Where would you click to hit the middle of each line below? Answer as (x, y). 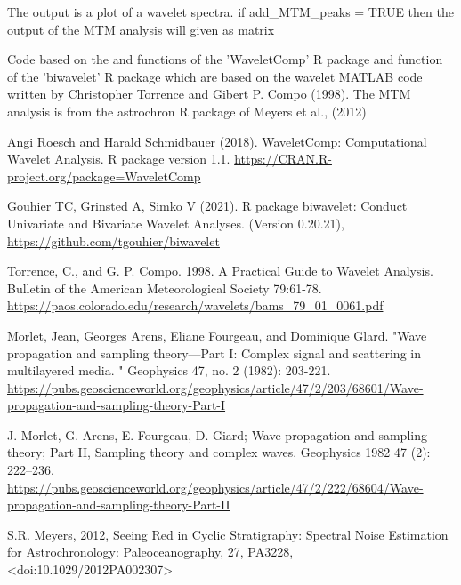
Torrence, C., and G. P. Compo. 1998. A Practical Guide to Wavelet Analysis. (220, 271)
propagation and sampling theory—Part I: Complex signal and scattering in (214, 353)
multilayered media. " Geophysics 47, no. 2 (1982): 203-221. (169, 370)
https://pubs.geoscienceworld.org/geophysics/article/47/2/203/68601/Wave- (215, 387)
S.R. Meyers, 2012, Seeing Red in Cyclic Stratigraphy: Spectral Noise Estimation (228, 534)
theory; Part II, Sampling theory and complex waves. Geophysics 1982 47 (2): (219, 452)
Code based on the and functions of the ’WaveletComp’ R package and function (225, 59)
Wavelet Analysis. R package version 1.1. (119, 159)
